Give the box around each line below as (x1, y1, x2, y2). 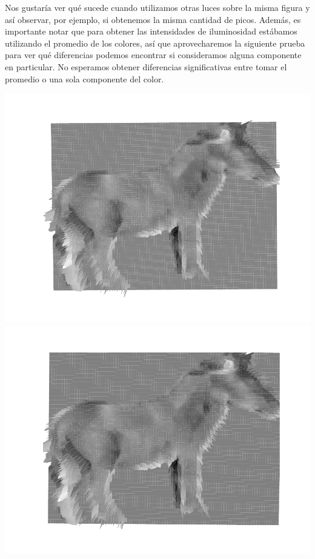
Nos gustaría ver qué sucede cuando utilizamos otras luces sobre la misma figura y (5, 1, 310, 13)
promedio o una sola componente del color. (5, 72, 164, 85)
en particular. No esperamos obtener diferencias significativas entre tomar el (5, 60, 287, 73)
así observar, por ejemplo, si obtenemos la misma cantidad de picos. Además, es (5, 13, 301, 25)
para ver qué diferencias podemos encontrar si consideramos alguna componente (5, 48, 302, 61)
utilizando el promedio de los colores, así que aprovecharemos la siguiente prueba (5, 36, 305, 49)
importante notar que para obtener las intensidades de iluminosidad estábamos (5, 25, 297, 38)
